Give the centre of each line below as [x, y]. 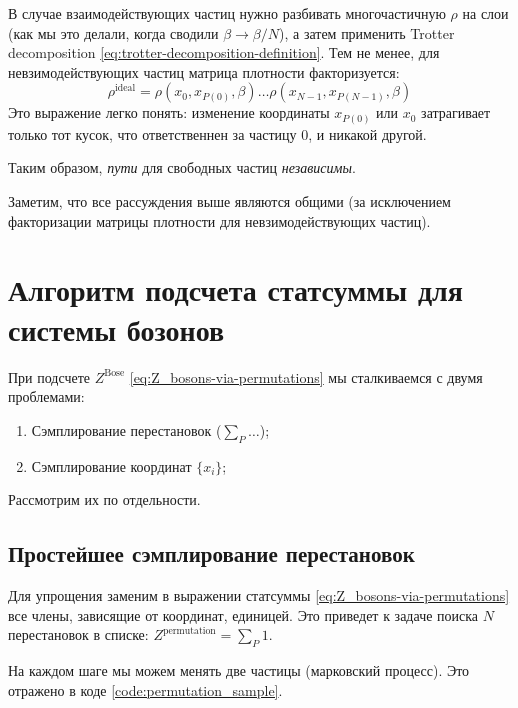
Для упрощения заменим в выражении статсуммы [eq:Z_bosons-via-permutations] [259, 594]
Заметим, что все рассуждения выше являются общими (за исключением [229, 201]
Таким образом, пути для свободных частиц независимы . [182, 167]
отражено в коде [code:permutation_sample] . [145, 689]
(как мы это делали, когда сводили [113, 32]
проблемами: [46, 396]
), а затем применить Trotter [367, 32]
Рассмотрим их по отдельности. [104, 499]
